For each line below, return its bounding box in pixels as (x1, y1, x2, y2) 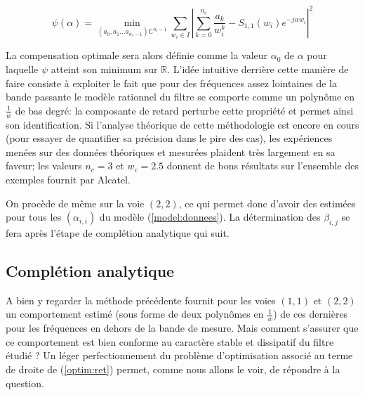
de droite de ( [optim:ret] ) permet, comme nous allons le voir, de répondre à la (6, 362, 340, 377)
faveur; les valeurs (6, 158, 82, 173)
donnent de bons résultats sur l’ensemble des (166, 158, 359, 173)
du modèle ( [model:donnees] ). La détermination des (99, 209, 321, 224)
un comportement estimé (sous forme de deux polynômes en (6, 306, 264, 321)
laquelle (6, 62, 39, 77)
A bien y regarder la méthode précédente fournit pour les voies (6, 292, 276, 307)
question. (6, 375, 44, 390)
